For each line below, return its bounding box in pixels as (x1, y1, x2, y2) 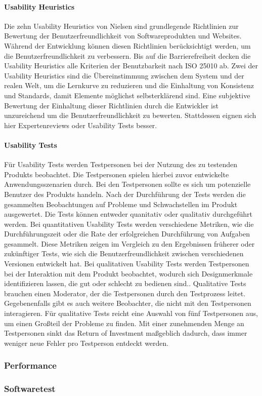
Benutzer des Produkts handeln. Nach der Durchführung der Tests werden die (4, 188, 246, 199)
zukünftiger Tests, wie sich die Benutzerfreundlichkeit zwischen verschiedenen (4, 248, 244, 259)
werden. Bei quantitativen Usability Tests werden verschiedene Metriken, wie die (4, 218, 254, 229)
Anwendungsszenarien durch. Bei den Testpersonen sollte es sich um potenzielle (4, 179, 251, 189)
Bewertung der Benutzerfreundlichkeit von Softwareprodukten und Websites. (4, 30, 242, 41)
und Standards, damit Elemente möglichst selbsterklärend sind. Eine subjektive (4, 90, 250, 100)
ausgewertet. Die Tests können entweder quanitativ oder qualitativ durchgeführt (4, 209, 253, 219)
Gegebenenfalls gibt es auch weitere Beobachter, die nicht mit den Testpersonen (4, 298, 251, 308)
